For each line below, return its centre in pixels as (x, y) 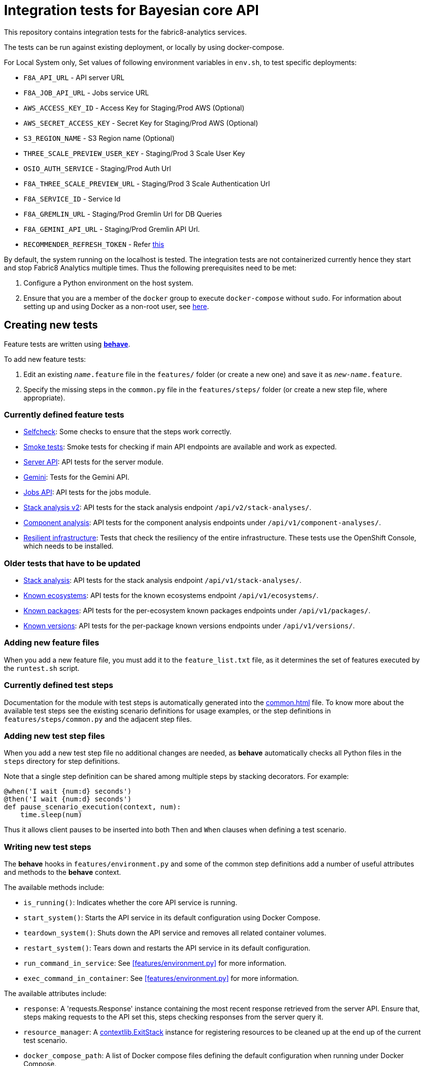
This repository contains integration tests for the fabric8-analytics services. (125, 32)
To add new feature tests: (45, 359)
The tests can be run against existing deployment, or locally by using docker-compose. (144, 47)
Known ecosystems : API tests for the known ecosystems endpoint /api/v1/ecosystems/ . (171, 596)
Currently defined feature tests (64, 414)
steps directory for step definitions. (62, 761)
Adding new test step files (54, 736)
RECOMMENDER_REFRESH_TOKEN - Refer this (94, 244)
